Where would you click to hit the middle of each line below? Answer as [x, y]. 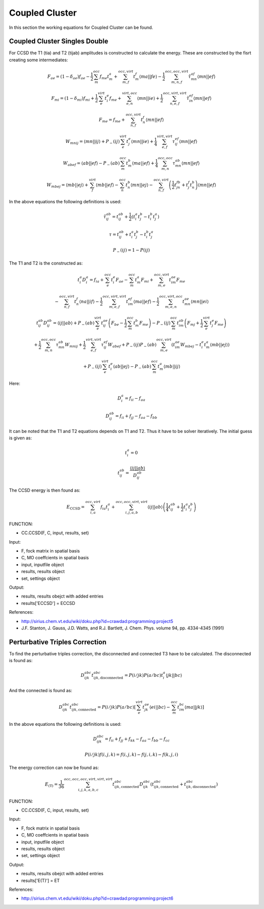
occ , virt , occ [171, 296]
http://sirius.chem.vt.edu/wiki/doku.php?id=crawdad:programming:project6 [97, 898]
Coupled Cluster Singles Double [59, 41]
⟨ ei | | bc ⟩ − [160, 707]
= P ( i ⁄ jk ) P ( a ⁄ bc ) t [144, 675]
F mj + [193, 324]
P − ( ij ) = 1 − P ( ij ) [131, 251]
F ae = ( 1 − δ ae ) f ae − [68, 77]
